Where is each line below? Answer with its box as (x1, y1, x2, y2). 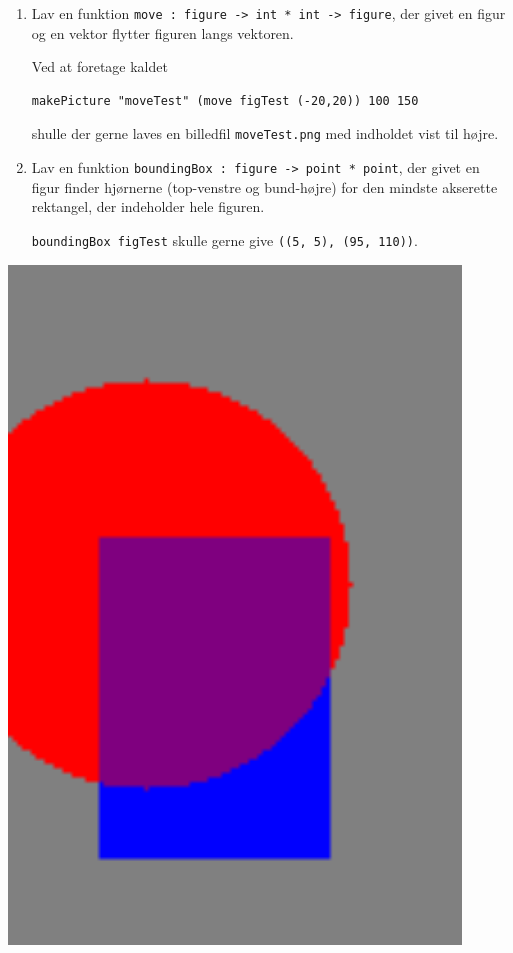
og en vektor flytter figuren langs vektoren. (31, 22, 294, 43)
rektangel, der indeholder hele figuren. (31, 196, 265, 217)
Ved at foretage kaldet (31, 56, 168, 77)
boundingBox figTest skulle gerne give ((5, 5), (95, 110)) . (31, 229, 418, 250)
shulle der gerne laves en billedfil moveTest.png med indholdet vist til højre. (31, 123, 499, 144)
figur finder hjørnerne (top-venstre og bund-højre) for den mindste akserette (31, 176, 498, 197)
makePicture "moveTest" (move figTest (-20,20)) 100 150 (31, 93, 419, 108)
